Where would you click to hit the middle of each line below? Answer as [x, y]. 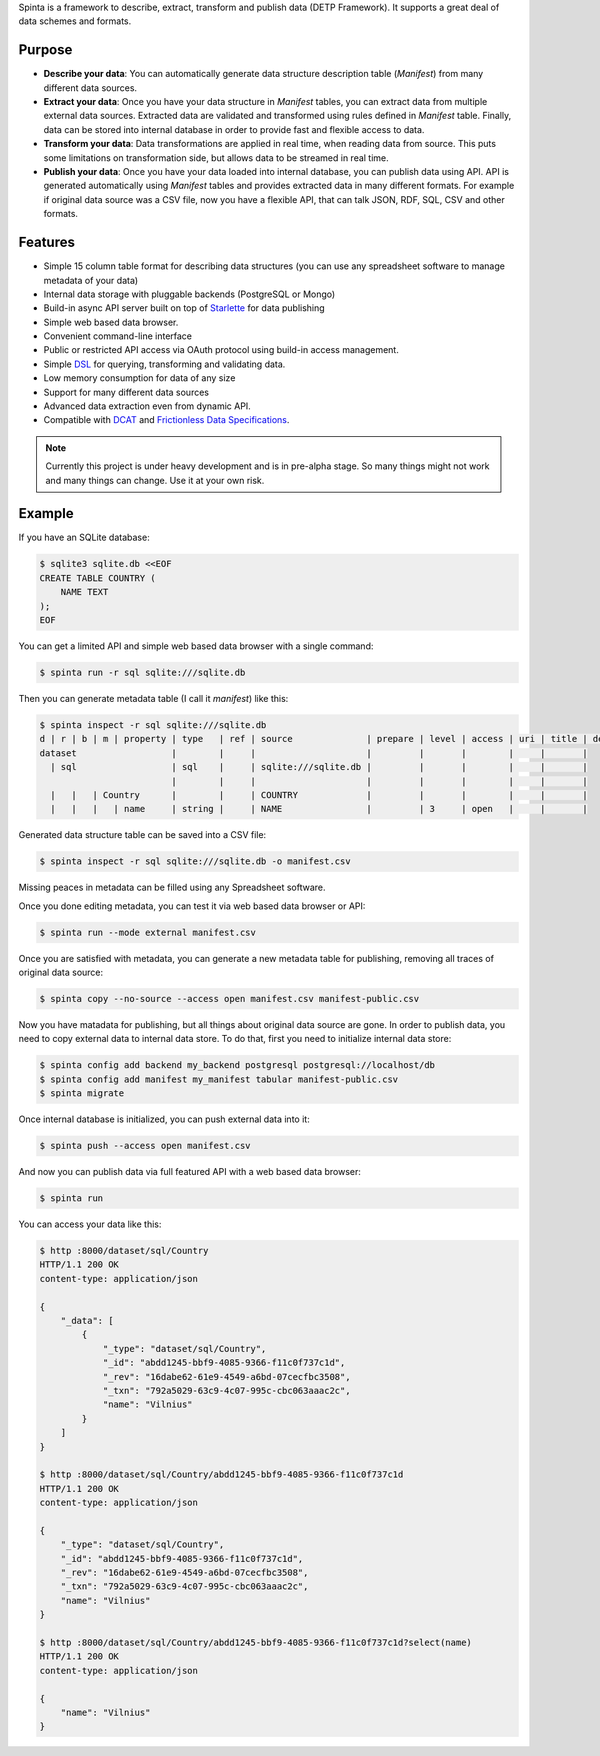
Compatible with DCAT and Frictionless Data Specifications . [166, 420]
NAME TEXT [84, 592]
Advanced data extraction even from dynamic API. [147, 406]
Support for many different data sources [126, 392]
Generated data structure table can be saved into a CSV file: [142, 835]
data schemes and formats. [75, 21]
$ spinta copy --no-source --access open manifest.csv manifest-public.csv [229, 998]
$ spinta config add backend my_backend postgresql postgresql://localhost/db [237, 1065]
